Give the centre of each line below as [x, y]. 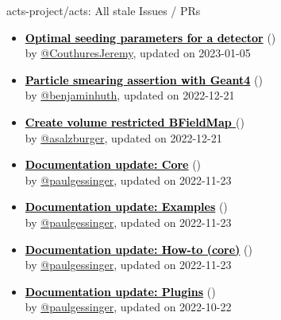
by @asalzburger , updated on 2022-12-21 [123, 137]
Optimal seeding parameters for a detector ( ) [150, 37]
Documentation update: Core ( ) [113, 164]
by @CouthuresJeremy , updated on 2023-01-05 [138, 53]
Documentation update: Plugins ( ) [120, 291]
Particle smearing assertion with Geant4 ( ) [144, 79]
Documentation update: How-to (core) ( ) [139, 249]
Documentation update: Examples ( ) [126, 207]
